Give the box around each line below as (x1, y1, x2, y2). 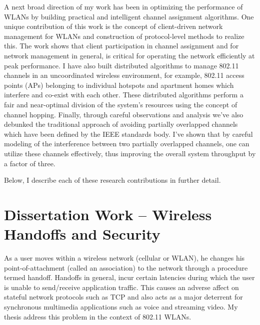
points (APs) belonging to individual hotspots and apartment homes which (4, 79, 234, 90)
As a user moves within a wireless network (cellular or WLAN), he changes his (4, 253, 245, 263)
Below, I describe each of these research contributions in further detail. (4, 175, 221, 185)
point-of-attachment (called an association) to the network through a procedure (4, 262, 248, 273)
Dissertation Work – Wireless (4, 204, 212, 224)
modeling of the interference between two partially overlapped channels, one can (4, 138, 249, 149)
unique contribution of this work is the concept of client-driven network (4, 21, 223, 31)
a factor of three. (4, 158, 55, 168)
